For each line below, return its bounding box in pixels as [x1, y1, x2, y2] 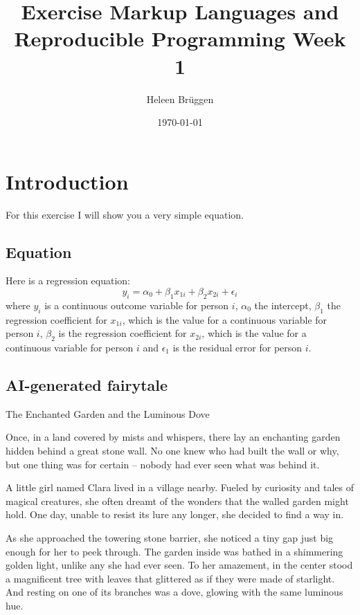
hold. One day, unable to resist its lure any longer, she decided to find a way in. [6, 507, 344, 522]
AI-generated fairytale [6, 374, 168, 395]
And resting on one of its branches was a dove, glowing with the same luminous [6, 585, 343, 599]
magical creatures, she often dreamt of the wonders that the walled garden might [6, 493, 349, 508]
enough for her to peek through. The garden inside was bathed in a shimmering [6, 544, 343, 558]
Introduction [6, 167, 129, 195]
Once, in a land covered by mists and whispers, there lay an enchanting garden [6, 430, 341, 444]
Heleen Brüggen [146, 91, 214, 106]
